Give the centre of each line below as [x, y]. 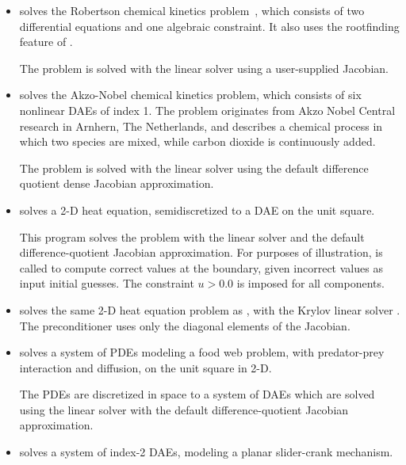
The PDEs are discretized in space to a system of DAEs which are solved [197, 394]
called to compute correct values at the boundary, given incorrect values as [201, 267]
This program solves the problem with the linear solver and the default [192, 236]
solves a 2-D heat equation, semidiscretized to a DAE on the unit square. [197, 210]
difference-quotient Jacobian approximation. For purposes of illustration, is [201, 252]
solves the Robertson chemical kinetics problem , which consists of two [192, 10]
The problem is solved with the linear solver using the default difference [194, 168]
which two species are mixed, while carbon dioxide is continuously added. [197, 141]
